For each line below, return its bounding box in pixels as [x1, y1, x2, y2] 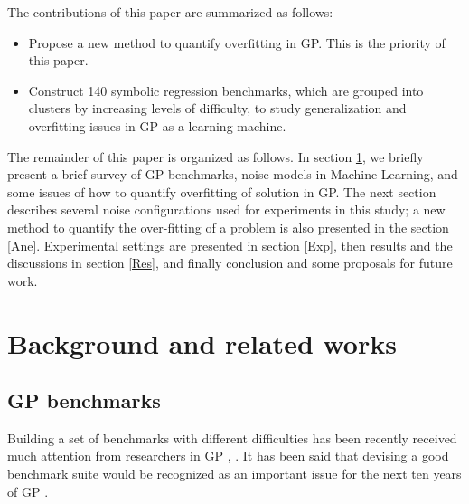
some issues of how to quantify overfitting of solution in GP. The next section [7, 182, 436, 201]
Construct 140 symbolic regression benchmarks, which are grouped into [28, 81, 424, 100]
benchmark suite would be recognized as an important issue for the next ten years [7, 464, 462, 483]
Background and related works [7, 324, 397, 361]
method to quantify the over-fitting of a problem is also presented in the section [7, 217, 449, 236]
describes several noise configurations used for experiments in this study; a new [7, 200, 446, 219]
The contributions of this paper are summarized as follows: [7, 3, 333, 21]
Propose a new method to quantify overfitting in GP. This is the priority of [28, 33, 446, 52]
